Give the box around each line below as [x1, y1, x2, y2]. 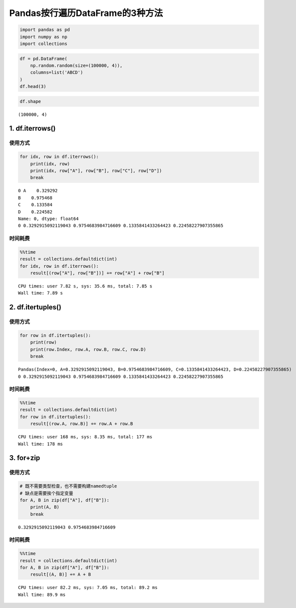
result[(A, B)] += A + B [30, 572, 91, 578]
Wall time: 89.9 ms [18, 592, 66, 598]
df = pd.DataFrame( [19, 55, 67, 61]
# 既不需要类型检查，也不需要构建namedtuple [19, 483, 117, 489]
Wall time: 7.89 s [18, 290, 63, 296]
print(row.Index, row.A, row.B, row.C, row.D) [30, 346, 147, 352]
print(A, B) [30, 504, 60, 510]
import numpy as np [19, 34, 67, 39]
